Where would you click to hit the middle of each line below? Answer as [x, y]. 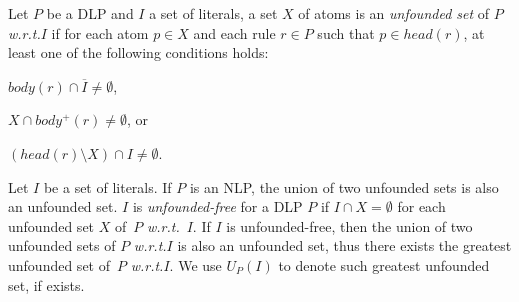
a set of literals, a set [213, 13]
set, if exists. [46, 284]
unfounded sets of [62, 245]
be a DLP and [90, 13]
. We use [195, 264]
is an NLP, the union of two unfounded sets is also [344, 186]
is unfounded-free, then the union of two [349, 225]
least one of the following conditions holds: [138, 52]
